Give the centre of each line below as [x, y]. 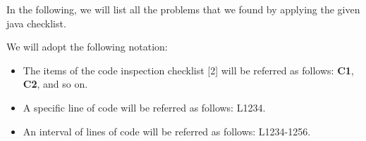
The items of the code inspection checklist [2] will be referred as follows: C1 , [188, 70]
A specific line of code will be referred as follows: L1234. [144, 107]
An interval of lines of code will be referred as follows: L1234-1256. [167, 131]
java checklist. [36, 23]
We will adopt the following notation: [87, 47]
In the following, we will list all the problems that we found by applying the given [183, 9]
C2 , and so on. [55, 84]
